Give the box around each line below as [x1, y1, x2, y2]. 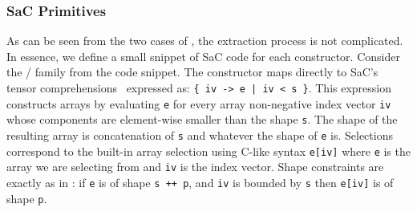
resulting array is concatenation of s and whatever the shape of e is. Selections [6, 126, 393, 143]
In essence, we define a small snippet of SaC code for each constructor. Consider [6, 47, 400, 64]
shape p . [6, 190, 47, 206]
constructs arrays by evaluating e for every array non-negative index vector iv [6, 95, 391, 112]
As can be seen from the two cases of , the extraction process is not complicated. [6, 32, 403, 49]
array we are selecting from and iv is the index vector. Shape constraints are [6, 158, 384, 175]
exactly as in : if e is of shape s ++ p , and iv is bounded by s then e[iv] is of [6, 173, 394, 190]
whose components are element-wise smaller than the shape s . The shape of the [6, 111, 398, 128]
